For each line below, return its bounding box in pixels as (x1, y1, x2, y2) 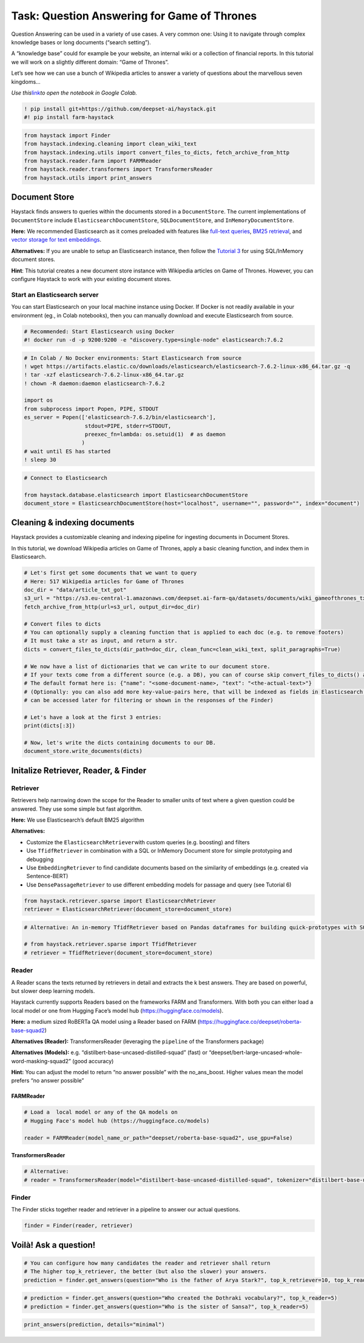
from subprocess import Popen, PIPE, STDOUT (24, 405, 159, 412)
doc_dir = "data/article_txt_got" (24, 586, 127, 593)
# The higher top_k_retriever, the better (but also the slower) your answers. (24, 1268, 268, 1275)
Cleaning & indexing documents (11, 518, 135, 528)
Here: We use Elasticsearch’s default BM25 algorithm (11, 816, 145, 824)
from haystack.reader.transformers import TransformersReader (24, 166, 213, 173)
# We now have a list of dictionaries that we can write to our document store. (24, 663, 271, 670)
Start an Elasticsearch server (11, 290, 99, 299)
